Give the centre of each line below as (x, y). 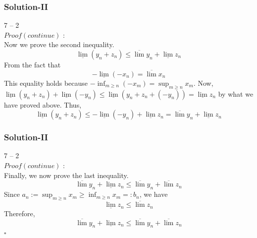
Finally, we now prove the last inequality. (66, 175)
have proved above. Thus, (43, 104)
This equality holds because (46, 83)
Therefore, (20, 213)
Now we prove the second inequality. (59, 44)
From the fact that (32, 64)
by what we (236, 93)
